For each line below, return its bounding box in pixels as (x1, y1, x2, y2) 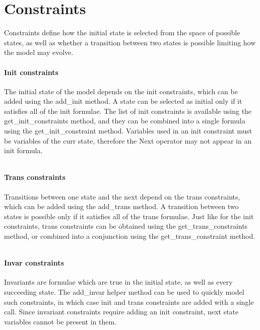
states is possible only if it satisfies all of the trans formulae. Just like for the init (4, 211, 254, 221)
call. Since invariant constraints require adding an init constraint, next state (4, 306, 239, 317)
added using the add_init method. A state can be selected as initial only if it (4, 96, 242, 106)
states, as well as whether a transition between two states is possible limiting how (4, 37, 256, 47)
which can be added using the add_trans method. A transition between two (4, 201, 239, 212)
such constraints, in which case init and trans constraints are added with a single (4, 296, 254, 307)
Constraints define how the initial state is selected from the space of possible (4, 27, 240, 38)
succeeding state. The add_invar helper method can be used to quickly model (4, 287, 244, 297)
